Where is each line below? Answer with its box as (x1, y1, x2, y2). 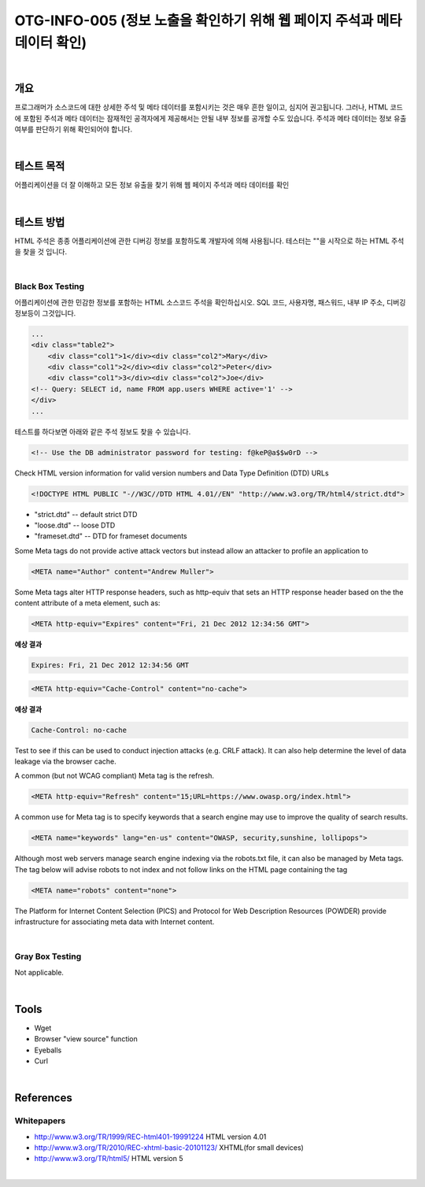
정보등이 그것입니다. (14, 308, 76, 318)
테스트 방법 (14, 215, 65, 228)
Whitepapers (14, 1115, 66, 1126)
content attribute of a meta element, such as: (14, 598, 161, 608)
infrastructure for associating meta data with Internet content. (14, 917, 215, 926)
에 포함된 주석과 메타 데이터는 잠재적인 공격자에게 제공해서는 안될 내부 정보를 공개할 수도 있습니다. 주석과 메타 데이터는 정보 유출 (14, 113, 407, 123)
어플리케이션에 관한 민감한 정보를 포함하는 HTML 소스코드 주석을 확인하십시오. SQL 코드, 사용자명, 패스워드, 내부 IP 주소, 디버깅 (14, 298, 406, 307)
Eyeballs (34, 1045, 62, 1055)
